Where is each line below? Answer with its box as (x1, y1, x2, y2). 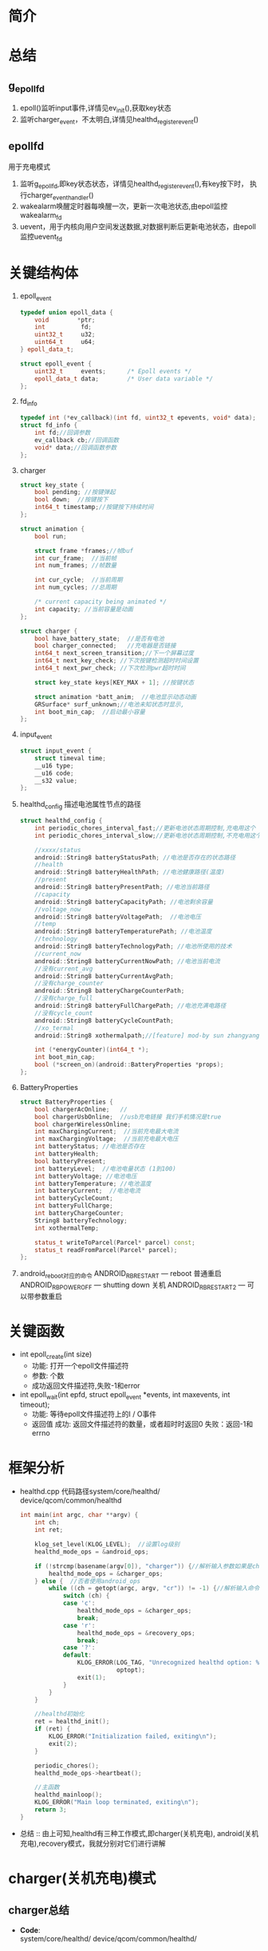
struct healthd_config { (19, 817, 103, 825)
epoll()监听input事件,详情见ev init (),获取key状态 (19, 103, 171, 115)
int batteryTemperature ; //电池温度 (34, 1179, 152, 1187)
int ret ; (34, 1526, 64, 1534)
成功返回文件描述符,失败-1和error (31, 1380, 141, 1390)
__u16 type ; (34, 761, 74, 770)
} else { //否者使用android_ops (34, 1577, 141, 1585)
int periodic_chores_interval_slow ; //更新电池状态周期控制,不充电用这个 (34, 831, 262, 839)
